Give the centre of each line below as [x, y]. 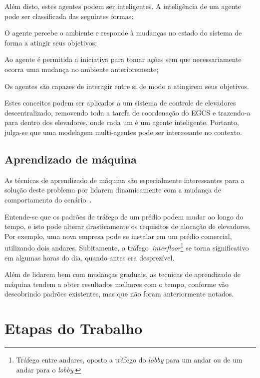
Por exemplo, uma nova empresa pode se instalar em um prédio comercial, [118, 236]
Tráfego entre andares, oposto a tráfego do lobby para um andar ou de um [129, 360]
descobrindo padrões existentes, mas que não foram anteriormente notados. [119, 294]
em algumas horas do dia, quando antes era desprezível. [90, 257]
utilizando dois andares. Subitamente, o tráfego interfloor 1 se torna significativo [127, 247]
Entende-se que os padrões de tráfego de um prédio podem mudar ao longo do [124, 216]
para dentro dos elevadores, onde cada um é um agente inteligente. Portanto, [122, 122]
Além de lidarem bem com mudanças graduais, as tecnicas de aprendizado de [123, 274]
